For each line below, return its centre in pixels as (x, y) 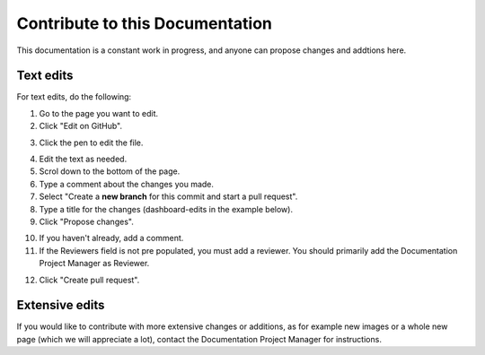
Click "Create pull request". (89, 280)
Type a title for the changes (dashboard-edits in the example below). (166, 209)
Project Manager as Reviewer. (94, 264)
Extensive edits (61, 305)
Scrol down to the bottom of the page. (110, 171)
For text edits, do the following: (74, 97)
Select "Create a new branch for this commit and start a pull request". (168, 196)
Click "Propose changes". (86, 221)
